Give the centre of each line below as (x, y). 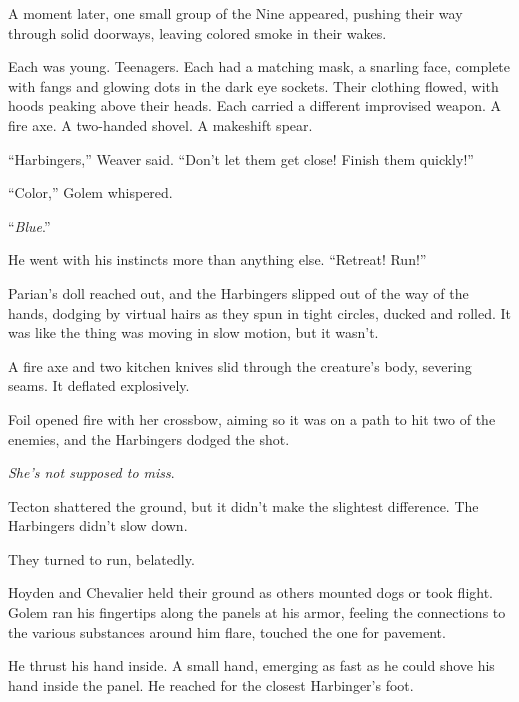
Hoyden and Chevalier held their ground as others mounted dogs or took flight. (251, 592)
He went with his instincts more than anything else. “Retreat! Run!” (217, 259)
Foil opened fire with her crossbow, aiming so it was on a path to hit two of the (252, 418)
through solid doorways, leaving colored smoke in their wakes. (197, 32)
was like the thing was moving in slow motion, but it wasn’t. (193, 332)
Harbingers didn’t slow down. (98, 525)
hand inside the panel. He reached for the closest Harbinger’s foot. (211, 684)
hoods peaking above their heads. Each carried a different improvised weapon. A (254, 105)
